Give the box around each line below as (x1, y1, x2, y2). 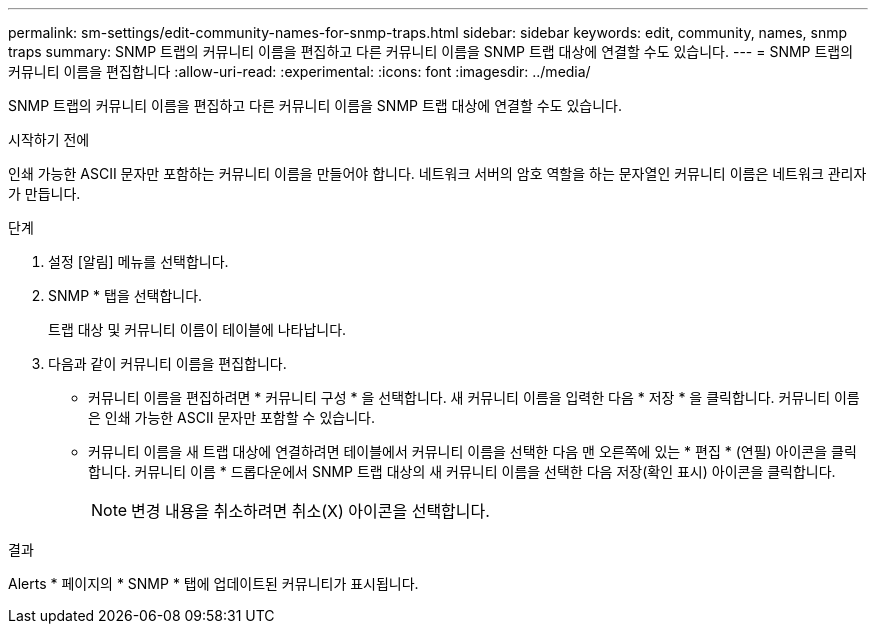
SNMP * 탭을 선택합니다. (48, 287, 203, 304)
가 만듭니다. (8, 185, 81, 202)
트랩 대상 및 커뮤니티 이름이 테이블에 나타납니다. (48, 321, 347, 338)
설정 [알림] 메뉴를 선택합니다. (48, 253, 229, 270)
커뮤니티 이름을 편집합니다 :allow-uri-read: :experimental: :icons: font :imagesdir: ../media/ (8, 63, 591, 80)
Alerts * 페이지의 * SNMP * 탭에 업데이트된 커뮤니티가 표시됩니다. (8, 575, 419, 592)
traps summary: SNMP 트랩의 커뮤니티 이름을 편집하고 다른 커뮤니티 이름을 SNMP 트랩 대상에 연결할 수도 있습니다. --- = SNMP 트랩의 (8, 43, 854, 60)
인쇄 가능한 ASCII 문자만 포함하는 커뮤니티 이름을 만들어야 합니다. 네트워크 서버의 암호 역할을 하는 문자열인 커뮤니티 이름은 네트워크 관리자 (8, 165, 867, 182)
